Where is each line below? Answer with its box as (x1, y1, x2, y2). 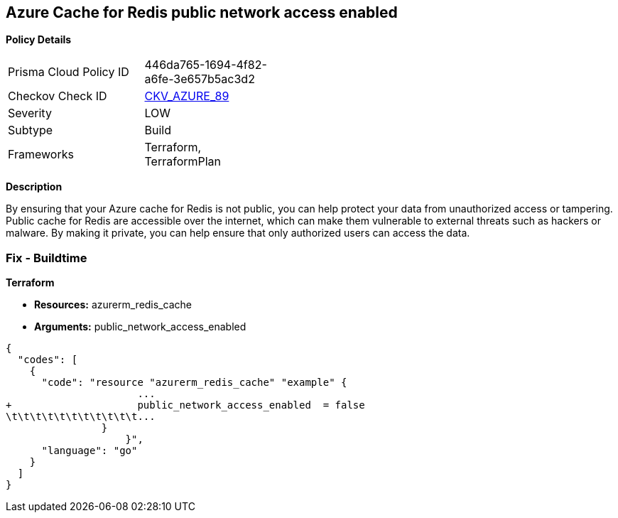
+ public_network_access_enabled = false (6, 399, 365, 411)
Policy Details (6, 33, 72, 46)
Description (6, 180, 63, 193)
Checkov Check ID (8, 89, 107, 104)
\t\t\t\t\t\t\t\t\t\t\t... (6, 411, 156, 423)
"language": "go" (41, 445, 138, 457)
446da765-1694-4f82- (144, 58, 267, 72)
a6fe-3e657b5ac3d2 (144, 72, 255, 87)
